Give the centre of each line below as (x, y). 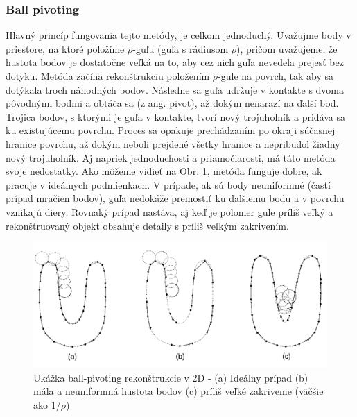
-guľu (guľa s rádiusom (181, 48)
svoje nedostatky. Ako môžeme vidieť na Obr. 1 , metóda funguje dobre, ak (164, 171)
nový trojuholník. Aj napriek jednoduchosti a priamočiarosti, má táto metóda (171, 157)
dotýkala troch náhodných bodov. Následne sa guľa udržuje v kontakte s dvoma (175, 89)
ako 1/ (47, 404)
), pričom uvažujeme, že (287, 48)
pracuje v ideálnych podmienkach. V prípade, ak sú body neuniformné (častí (168, 184)
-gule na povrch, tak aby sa (276, 76)
